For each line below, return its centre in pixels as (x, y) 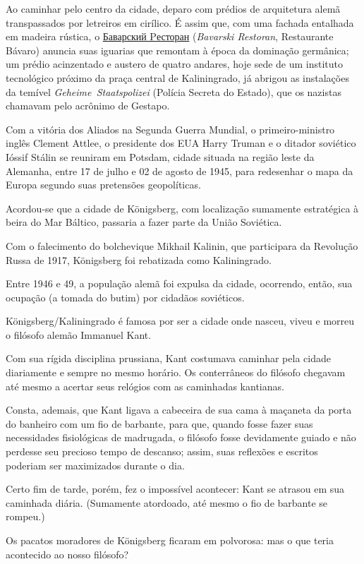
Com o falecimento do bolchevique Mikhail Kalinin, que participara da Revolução (182, 245)
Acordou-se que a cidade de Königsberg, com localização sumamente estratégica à (182, 208)
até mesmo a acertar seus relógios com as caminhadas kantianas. (145, 386)
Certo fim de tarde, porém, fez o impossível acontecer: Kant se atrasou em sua (175, 489)
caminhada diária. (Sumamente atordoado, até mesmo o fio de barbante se (167, 502)
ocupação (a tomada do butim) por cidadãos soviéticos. (125, 297)
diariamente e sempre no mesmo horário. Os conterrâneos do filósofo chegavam (176, 372)
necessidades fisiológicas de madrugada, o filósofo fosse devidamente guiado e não (181, 437)
